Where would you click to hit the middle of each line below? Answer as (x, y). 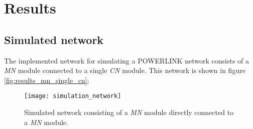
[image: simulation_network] (73, 96)
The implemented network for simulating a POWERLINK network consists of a (127, 60)
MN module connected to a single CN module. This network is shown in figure (125, 70)
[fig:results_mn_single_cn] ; (47, 80)
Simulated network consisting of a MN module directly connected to (129, 112)
